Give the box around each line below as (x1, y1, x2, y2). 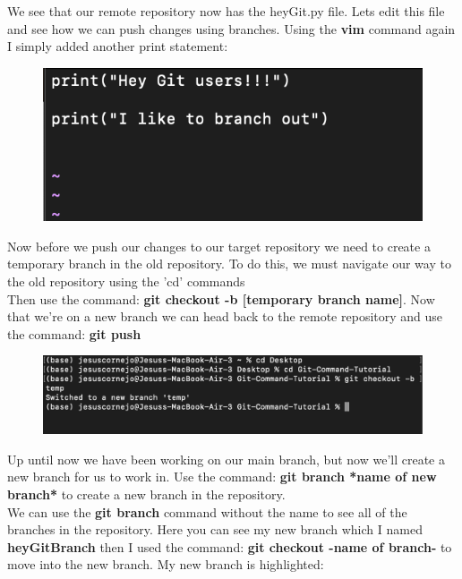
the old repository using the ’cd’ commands (7, 271, 245, 290)
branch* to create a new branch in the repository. (7, 485, 286, 503)
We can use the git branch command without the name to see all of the (7, 502, 407, 521)
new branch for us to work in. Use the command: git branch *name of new (7, 467, 437, 486)
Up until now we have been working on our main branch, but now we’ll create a (7, 449, 445, 468)
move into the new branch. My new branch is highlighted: (7, 555, 324, 574)
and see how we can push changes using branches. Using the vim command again (7, 19, 456, 38)
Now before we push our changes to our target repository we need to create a (7, 236, 431, 255)
